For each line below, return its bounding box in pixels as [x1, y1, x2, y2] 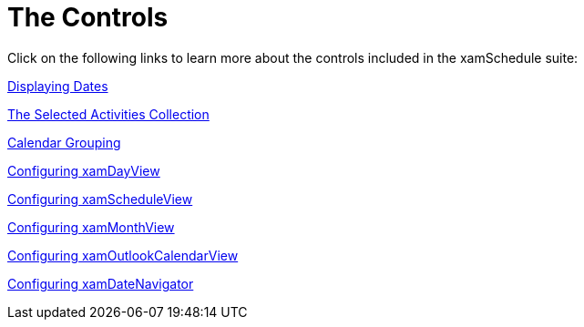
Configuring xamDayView [7, 162, 160, 179]
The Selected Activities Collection [7, 106, 210, 122]
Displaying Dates [7, 77, 108, 94]
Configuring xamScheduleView [7, 190, 193, 207]
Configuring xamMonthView [7, 219, 175, 235]
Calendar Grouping [7, 134, 121, 150]
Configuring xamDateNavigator [7, 275, 194, 291]
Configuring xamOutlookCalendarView [7, 247, 239, 263]
